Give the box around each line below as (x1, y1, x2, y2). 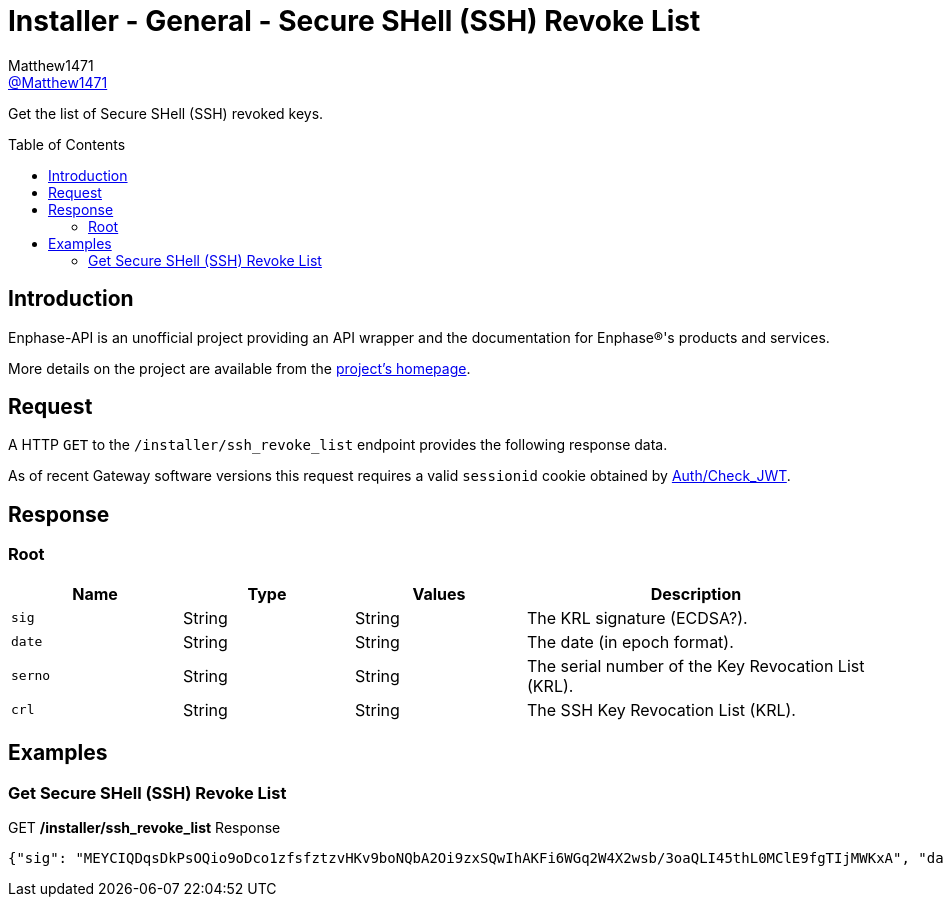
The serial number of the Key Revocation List (527, 655, 865, 676)
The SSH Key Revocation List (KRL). (527, 699, 796, 720)
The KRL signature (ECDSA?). (527, 607, 748, 628)
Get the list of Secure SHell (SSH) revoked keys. (8, 104, 324, 122)
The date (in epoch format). (527, 631, 734, 652)
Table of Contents (8, 135, 126, 153)
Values (412, 583, 466, 604)
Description (650, 583, 742, 604)
